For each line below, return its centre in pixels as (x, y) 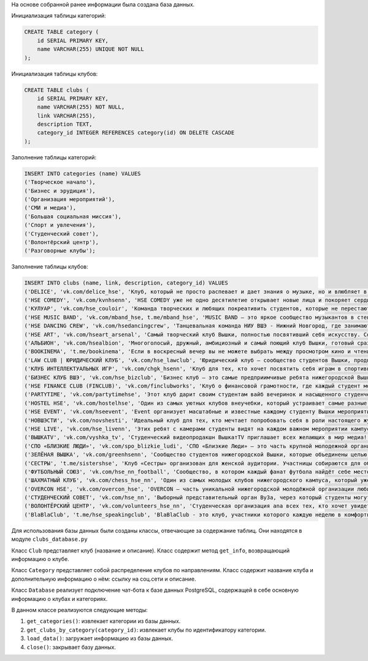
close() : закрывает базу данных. (71, 647)
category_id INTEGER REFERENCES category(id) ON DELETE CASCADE (136, 133)
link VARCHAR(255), (67, 116)
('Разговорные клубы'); (60, 251)
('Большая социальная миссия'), (73, 216)
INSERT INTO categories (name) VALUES (82, 174)
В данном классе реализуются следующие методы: (79, 609)
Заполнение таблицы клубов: (50, 267)
